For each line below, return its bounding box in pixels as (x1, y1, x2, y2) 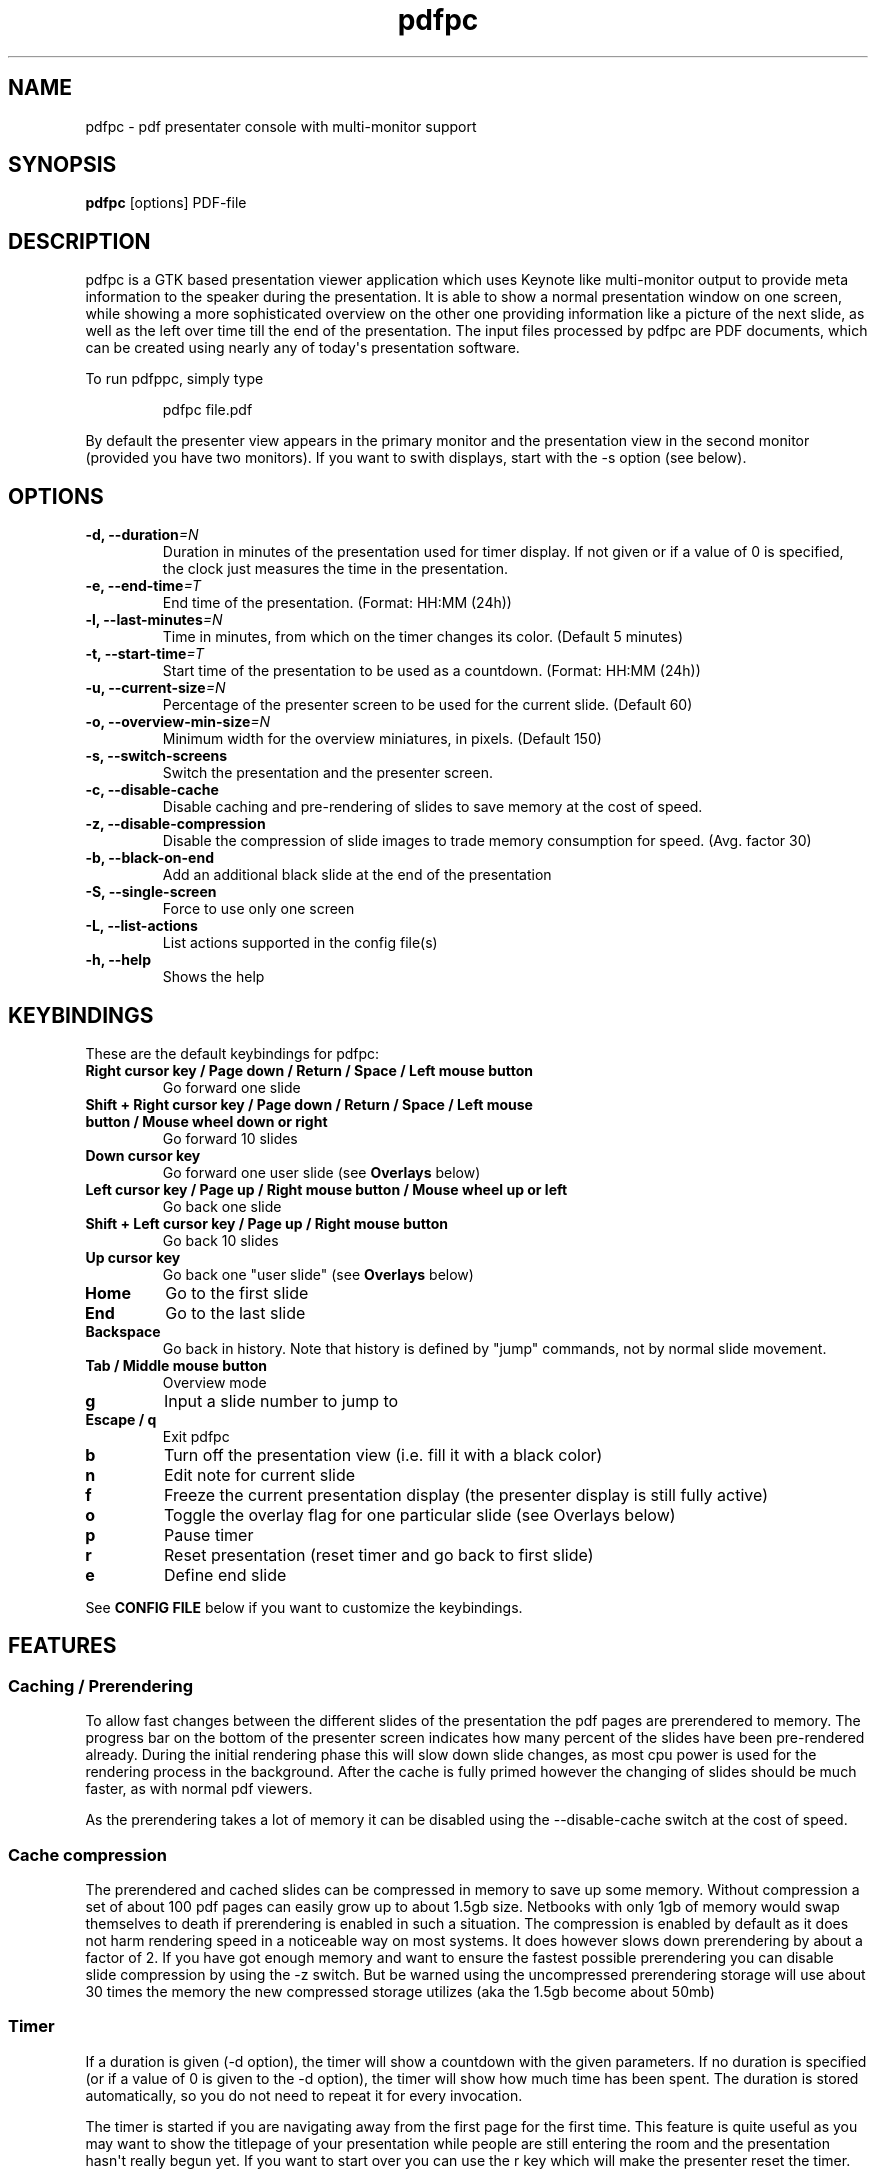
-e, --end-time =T (85, 577, 202, 595)
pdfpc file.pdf (162, 401, 253, 419)
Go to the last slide (165, 1302, 306, 1323)
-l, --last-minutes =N (85, 611, 223, 629)
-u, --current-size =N (85, 679, 226, 697)
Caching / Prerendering (8, 1675, 194, 1696)
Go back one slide (162, 1197, 282, 1215)
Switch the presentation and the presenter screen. (162, 764, 493, 782)
